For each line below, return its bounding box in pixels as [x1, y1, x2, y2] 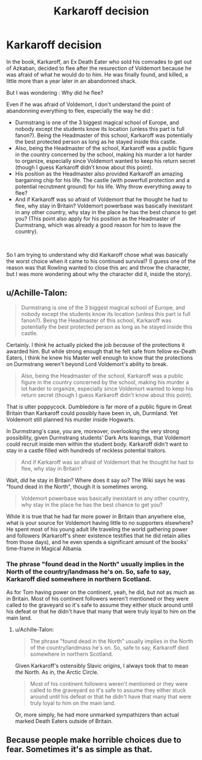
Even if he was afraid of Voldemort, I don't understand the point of [6, 101, 171, 108]
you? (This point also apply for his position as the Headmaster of [14, 215, 176, 222]
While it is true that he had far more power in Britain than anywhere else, [6, 513, 186, 520]
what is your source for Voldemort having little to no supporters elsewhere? [6, 519, 194, 526]
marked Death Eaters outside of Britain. [14, 718, 113, 725]
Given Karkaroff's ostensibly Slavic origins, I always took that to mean [14, 662, 189, 670]
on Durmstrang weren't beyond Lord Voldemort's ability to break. [6, 360, 168, 367]
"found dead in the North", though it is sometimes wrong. [6, 483, 148, 490]
